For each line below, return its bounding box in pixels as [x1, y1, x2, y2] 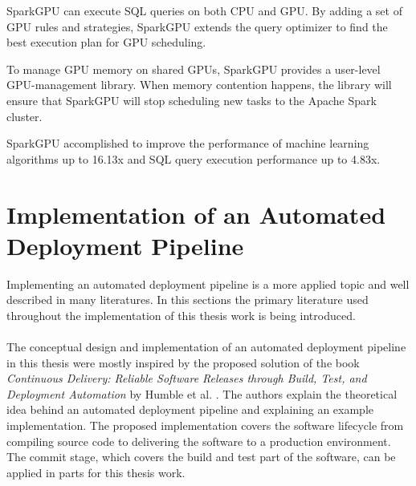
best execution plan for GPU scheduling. [6, 34, 206, 51]
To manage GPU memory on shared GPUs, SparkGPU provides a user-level [6, 60, 381, 77]
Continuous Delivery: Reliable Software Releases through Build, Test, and [6, 370, 367, 387]
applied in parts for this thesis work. [6, 464, 186, 480]
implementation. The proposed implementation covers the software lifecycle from [6, 417, 404, 433]
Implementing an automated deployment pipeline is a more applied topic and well [6, 275, 410, 292]
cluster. [6, 107, 43, 124]
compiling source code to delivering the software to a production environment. [6, 432, 391, 449]
